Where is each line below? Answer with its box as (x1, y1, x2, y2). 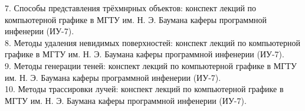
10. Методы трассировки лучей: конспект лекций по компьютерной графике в (5, 83, 284, 95)
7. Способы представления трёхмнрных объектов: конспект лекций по (5, 2, 257, 14)
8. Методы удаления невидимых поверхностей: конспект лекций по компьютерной (5, 36, 300, 48)
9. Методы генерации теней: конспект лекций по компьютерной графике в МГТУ (5, 59, 297, 71)
